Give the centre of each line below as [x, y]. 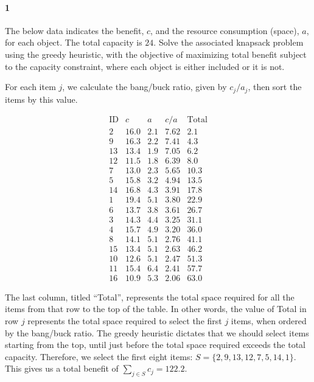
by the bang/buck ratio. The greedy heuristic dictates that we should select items [157, 332]
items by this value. [41, 99]
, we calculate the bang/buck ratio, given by [145, 87]
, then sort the [275, 87]
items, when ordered [269, 320]
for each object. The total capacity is [74, 42]
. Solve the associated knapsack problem [229, 42]
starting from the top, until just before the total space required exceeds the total [155, 345]
